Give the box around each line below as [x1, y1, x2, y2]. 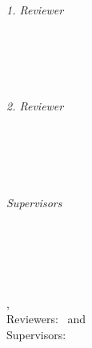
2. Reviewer [6, 98, 64, 114]
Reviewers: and [6, 310, 86, 327]
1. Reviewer [6, 2, 64, 18]
